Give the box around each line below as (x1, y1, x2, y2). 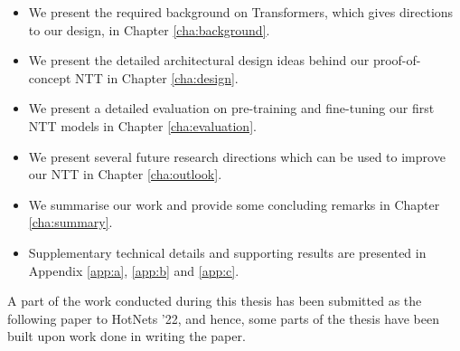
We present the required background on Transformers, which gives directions (28, 3, 454, 21)
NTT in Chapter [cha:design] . (75, 68, 239, 87)
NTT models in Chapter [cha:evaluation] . (28, 116, 257, 135)
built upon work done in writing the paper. (7, 327, 246, 346)
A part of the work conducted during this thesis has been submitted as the (7, 291, 422, 310)
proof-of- (372, 51, 421, 70)
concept (28, 68, 71, 87)
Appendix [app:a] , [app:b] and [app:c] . (28, 261, 239, 280)
